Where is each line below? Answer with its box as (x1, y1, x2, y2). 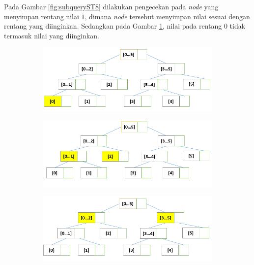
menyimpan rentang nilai (4, 11, 79, 21)
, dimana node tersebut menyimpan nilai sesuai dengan (85, 11, 250, 21)
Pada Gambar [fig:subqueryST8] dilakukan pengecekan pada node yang (4, 1, 219, 11)
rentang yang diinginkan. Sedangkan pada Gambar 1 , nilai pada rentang (4, 21, 222, 31)
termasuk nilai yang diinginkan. (4, 30, 99, 40)
